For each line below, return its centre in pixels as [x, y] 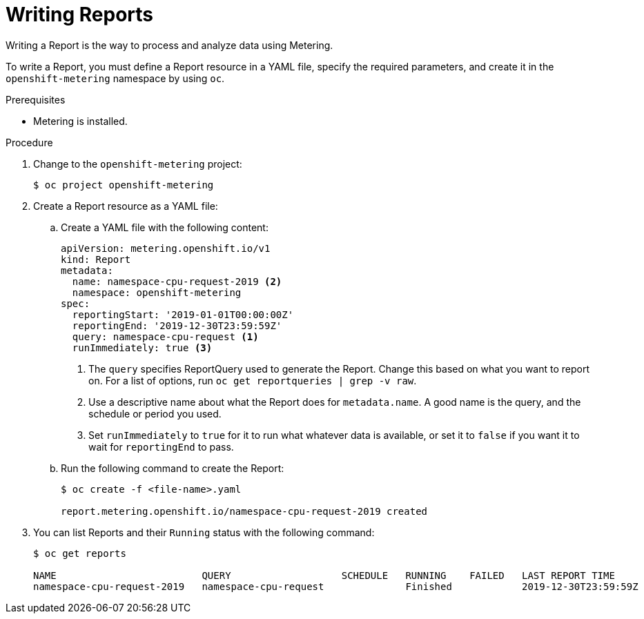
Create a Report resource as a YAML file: [126, 206]
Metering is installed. [80, 121]
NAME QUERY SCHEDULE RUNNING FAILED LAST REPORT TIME [324, 575]
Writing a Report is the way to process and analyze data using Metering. [169, 45]
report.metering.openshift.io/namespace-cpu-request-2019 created [244, 511]
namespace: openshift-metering [157, 292]
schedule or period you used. [155, 413]
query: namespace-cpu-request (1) [165, 336]
